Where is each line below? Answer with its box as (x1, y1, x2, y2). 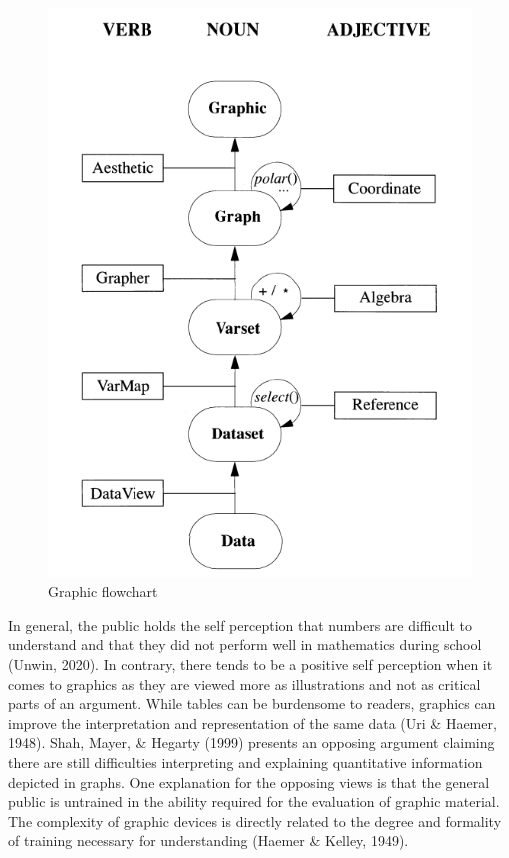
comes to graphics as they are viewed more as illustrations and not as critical (8, 673, 481, 694)
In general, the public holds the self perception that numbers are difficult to (8, 614, 472, 635)
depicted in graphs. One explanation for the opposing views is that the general (8, 771, 490, 792)
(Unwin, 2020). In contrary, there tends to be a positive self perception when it (8, 654, 493, 675)
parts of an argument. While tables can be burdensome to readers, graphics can (8, 693, 496, 714)
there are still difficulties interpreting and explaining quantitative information (8, 751, 483, 772)
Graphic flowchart (48, 581, 158, 602)
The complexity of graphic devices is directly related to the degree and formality (8, 810, 502, 831)
